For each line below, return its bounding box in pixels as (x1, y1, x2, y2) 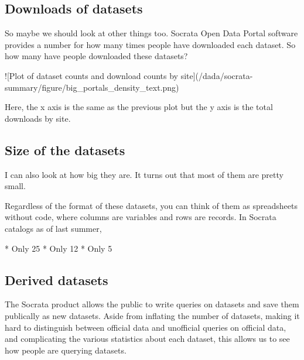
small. (5, 180, 26, 192)
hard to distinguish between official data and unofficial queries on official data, (5, 321, 286, 333)
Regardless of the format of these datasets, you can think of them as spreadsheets (5, 199, 298, 211)
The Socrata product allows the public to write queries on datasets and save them (5, 298, 299, 310)
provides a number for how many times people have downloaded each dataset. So (5, 38, 296, 50)
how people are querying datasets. (5, 344, 127, 356)
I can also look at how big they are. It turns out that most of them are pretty (5, 168, 283, 180)
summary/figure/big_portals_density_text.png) (5, 81, 179, 93)
